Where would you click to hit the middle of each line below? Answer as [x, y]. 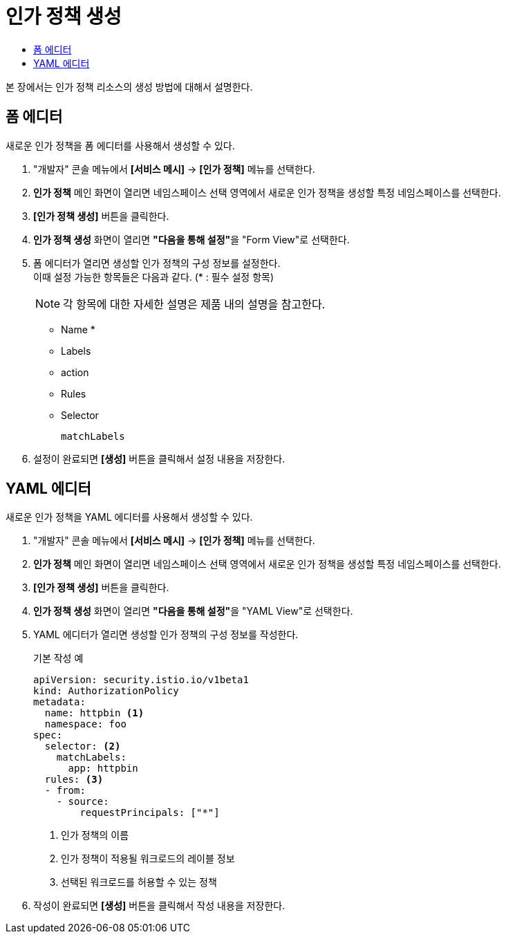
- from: [65, 791]
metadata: [59, 702]
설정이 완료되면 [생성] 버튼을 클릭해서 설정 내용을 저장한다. [159, 458]
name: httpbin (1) [94, 713]
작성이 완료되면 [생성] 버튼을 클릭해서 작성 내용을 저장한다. [159, 906]
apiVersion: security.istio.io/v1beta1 [141, 680]
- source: [83, 802]
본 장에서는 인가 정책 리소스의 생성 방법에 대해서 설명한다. [129, 86]
